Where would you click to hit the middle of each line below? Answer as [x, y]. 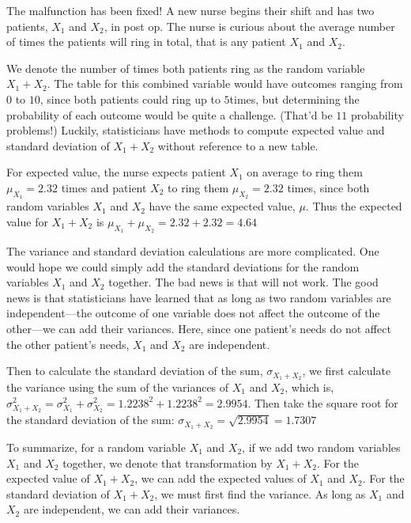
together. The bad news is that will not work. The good [243, 282]
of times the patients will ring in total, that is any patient [146, 42]
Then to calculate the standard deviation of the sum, [135, 371]
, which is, [309, 387]
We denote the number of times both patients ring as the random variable [186, 68]
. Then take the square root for [323, 402]
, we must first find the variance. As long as [260, 493]
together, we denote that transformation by [168, 462]
